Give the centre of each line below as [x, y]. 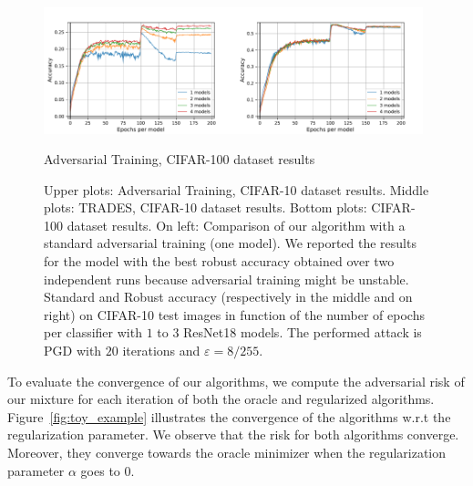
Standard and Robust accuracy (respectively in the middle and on [228, 297]
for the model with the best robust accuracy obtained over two [219, 261]
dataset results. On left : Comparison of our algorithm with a [236, 225]
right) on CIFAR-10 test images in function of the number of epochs [234, 314]
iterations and [161, 351]
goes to [100, 470]
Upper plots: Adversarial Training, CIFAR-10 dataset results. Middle [236, 189]
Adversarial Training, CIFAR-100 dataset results [180, 159]
